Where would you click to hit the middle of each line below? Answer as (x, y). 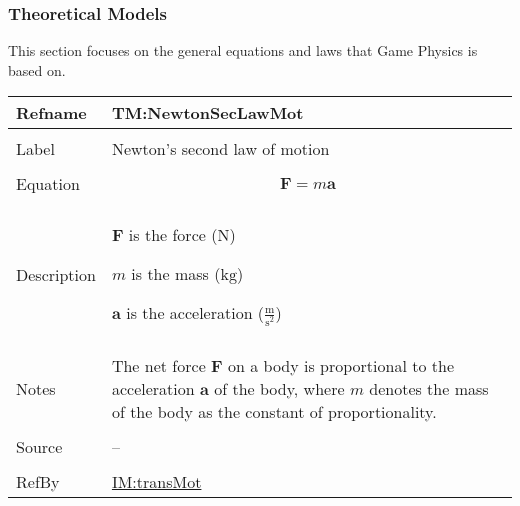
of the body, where (279, 388)
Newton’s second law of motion (220, 149)
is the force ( (173, 235)
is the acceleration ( (195, 313)
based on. (37, 69)
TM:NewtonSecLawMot (207, 113)
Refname (51, 113)
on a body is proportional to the (340, 365)
